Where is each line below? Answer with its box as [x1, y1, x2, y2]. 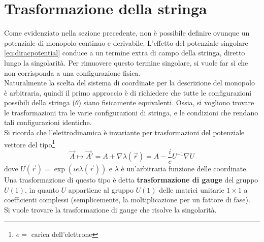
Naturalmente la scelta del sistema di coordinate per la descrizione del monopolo [4, 77, 255, 88]
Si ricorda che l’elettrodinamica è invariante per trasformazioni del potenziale [4, 127, 245, 138]
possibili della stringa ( [4, 97, 75, 108]
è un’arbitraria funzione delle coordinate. [121, 163, 248, 173]
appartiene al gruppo [68, 184, 134, 195]
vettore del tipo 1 [4, 137, 55, 149]
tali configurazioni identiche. [4, 117, 92, 128]
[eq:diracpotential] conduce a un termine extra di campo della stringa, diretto [4, 47, 245, 58]
